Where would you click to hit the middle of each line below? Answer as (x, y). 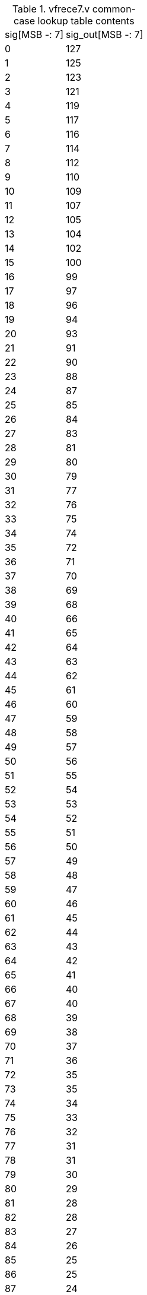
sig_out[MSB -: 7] (105, 34)
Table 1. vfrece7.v (51, 9)
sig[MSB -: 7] (34, 34)
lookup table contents (86, 21)
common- (114, 9)
